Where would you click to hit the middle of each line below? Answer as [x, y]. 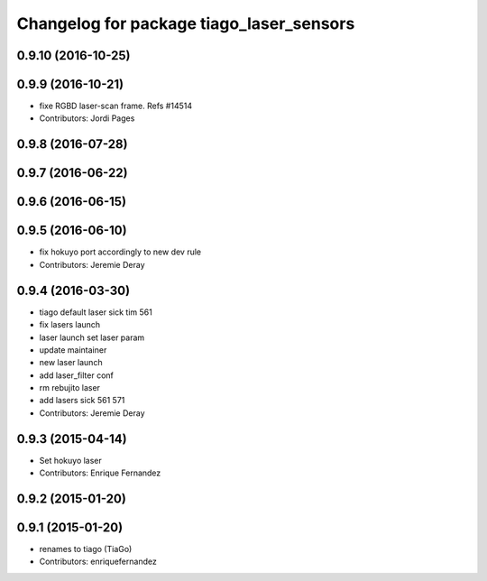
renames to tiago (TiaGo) [86, 549]
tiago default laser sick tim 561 [96, 312]
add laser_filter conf [77, 375]
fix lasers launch [70, 325]
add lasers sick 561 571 [82, 401]
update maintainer [73, 350]
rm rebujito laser [70, 388]
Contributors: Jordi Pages [87, 118]
